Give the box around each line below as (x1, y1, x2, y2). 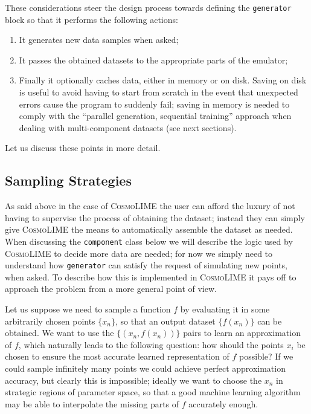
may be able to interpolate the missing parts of (5, 397, 179, 410)
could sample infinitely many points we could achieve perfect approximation (5, 362, 286, 375)
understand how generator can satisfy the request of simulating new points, (5, 259, 287, 271)
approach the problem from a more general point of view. (5, 282, 217, 295)
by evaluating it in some (180, 303, 270, 315)
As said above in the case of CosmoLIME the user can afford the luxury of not (5, 199, 295, 212)
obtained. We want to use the (5, 326, 114, 339)
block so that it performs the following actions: (5, 13, 178, 25)
